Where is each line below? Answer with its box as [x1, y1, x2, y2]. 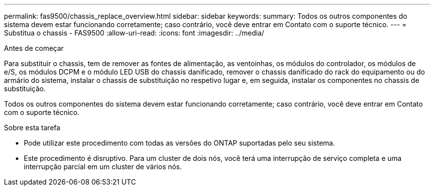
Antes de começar [4, 44, 64, 52]
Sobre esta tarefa [4, 123, 60, 132]
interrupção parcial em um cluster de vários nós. [24, 162, 182, 171]
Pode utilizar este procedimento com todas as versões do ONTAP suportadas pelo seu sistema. [24, 139, 335, 147]
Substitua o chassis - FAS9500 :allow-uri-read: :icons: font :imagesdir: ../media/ [4, 29, 265, 37]
